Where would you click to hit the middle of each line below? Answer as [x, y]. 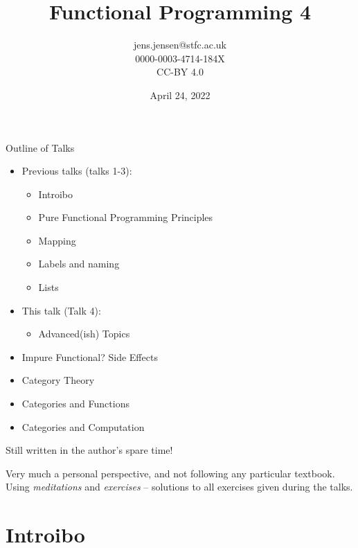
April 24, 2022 [180, 95]
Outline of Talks [40, 147]
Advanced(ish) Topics [84, 334]
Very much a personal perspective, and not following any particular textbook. [170, 473]
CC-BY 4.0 [180, 72]
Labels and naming [79, 264]
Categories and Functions [75, 404]
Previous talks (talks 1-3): [77, 171]
